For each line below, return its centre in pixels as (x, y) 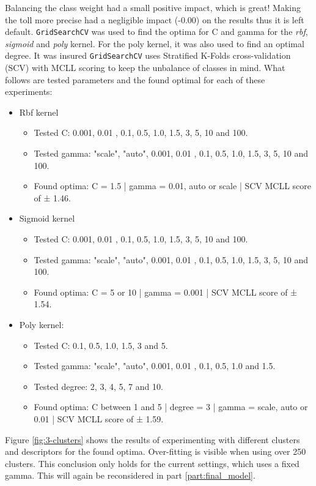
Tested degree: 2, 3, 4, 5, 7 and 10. (98, 386)
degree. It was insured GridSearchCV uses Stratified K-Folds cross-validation (148, 55)
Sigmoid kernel (47, 218)
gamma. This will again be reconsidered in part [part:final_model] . (130, 475)
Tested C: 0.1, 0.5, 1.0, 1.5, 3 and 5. (101, 345)
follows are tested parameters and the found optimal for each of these (135, 79)
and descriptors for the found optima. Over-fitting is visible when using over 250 (156, 451)
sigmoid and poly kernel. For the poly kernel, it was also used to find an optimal (155, 43)
